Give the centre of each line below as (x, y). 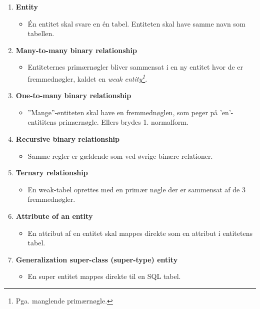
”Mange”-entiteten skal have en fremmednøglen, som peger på (123, 112)
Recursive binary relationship (68, 139)
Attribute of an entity (54, 216)
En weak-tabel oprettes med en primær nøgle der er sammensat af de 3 (136, 189)
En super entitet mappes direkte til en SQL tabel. (104, 276)
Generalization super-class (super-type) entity (97, 259)
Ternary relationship (52, 173)
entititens (42, 122)
